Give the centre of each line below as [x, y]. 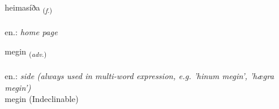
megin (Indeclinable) [42, 99]
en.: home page [31, 31]
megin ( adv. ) [26, 52]
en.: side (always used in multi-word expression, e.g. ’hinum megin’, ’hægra [139, 76]
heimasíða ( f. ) [28, 8]
